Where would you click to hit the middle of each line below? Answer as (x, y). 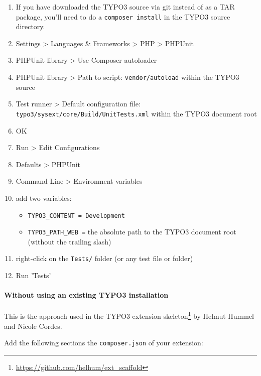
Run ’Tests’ (33, 275)
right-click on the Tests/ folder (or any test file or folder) (104, 258)
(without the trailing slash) (70, 241)
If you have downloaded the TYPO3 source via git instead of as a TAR (125, 7)
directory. (30, 26)
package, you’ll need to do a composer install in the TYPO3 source (123, 16)
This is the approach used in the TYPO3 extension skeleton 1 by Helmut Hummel (129, 315)
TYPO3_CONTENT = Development (76, 216)
